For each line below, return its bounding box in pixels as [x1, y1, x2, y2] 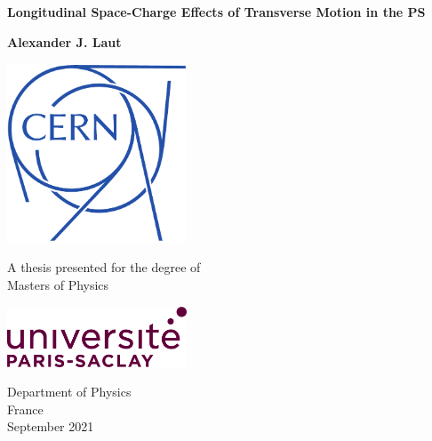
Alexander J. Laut [7, 32, 122, 51]
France [7, 399, 44, 418]
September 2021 [7, 417, 94, 436]
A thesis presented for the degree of [7, 258, 201, 277]
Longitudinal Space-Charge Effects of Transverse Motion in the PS [7, 3, 426, 20]
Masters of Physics [7, 275, 109, 293]
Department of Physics [7, 382, 132, 401]
